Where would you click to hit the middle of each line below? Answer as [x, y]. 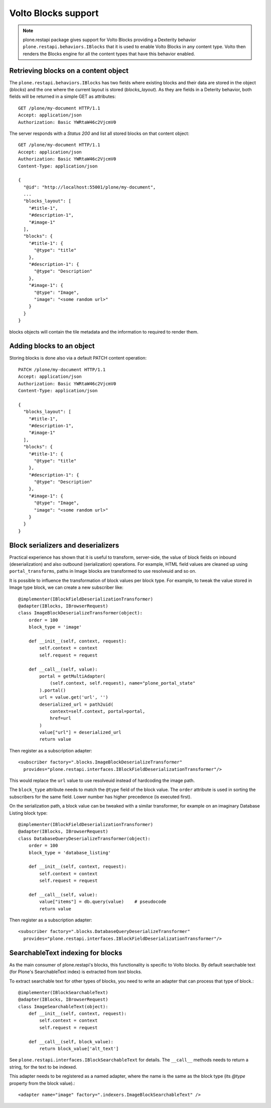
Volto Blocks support [54, 13]
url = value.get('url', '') [74, 697]
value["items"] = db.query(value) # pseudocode [103, 902]
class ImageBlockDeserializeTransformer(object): [81, 613]
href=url [60, 718]
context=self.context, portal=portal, [98, 711]
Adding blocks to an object [52, 346]
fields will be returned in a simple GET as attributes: [62, 97]
